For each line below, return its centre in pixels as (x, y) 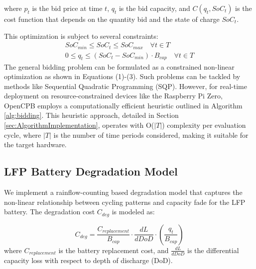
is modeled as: (133, 212)
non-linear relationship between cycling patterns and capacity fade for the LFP (125, 202)
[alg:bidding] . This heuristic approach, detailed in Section (91, 115)
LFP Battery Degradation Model (91, 171)
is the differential (213, 250)
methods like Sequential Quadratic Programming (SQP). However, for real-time (126, 86)
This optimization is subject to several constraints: (81, 36)
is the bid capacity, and (154, 8)
